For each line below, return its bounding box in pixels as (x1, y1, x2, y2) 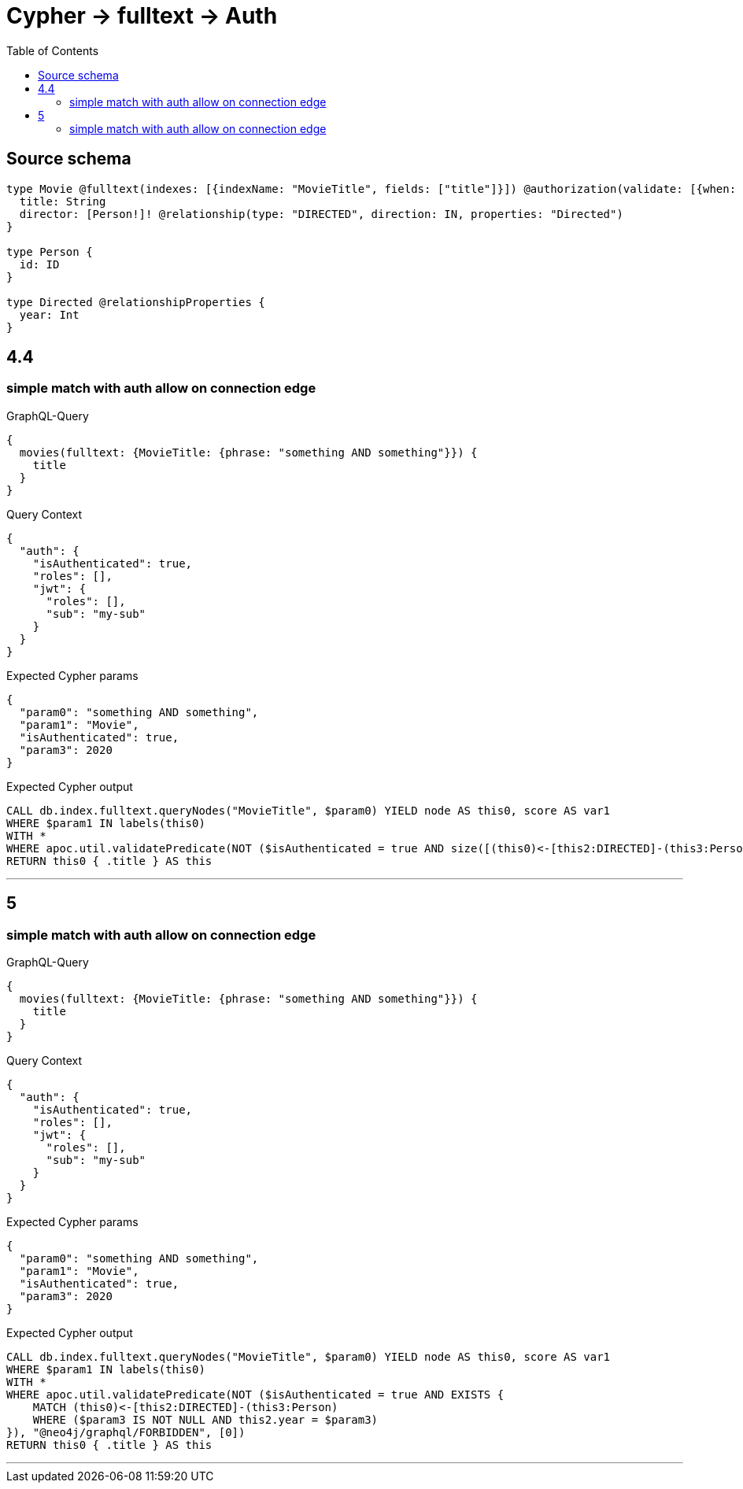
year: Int (19, 308, 79, 321)
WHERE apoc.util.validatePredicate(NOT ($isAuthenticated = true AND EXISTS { (6, 1388, 505, 1402)
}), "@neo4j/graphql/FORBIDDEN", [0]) (6, 1426, 246, 1439)
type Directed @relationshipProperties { (6, 295, 265, 309)
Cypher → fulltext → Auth (6, 2, 278, 29)
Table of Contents (6, 43, 99, 57)
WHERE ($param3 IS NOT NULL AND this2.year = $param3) (32, 1413, 379, 1427)
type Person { (6, 245, 93, 258)
